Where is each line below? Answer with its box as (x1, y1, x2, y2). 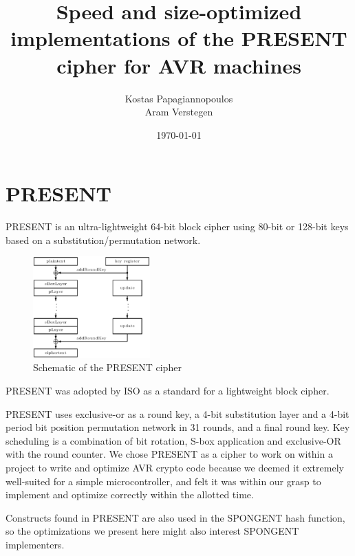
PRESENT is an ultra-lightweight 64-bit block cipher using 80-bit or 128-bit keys (6, 219, 349, 234)
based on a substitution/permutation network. (6, 232, 201, 247)
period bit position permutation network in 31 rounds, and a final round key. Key (6, 420, 350, 434)
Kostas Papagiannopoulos (125, 91, 233, 105)
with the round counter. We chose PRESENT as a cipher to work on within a (6, 447, 333, 461)
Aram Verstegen (144, 104, 213, 119)
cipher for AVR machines (56, 51, 301, 79)
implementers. (6, 537, 65, 551)
